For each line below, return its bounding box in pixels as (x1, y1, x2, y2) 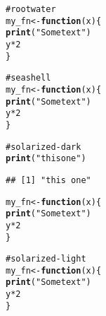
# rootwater (6, 4, 56, 14)
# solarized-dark (6, 141, 81, 152)
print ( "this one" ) (6, 153, 86, 164)
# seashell (6, 73, 51, 83)
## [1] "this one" (6, 175, 91, 185)
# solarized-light (6, 254, 86, 264)
